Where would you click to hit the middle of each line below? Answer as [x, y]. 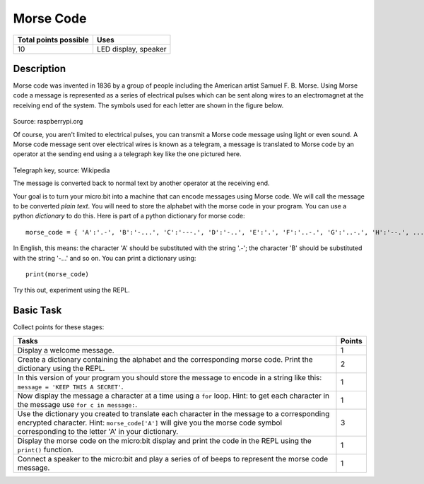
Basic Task [37, 311]
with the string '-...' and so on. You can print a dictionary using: [105, 258]
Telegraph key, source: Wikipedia [61, 170]
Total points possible [53, 40]
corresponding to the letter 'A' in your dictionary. [98, 431]
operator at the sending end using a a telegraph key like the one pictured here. [127, 154]
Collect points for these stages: [59, 327]
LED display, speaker [131, 49]
